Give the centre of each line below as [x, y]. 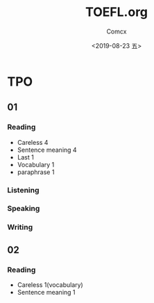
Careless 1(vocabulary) [50, 285]
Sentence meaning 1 [46, 293]
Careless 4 [33, 142]
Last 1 [26, 157]
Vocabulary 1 [36, 164]
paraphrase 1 [36, 172]
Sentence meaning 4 [47, 150]
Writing [20, 227]
